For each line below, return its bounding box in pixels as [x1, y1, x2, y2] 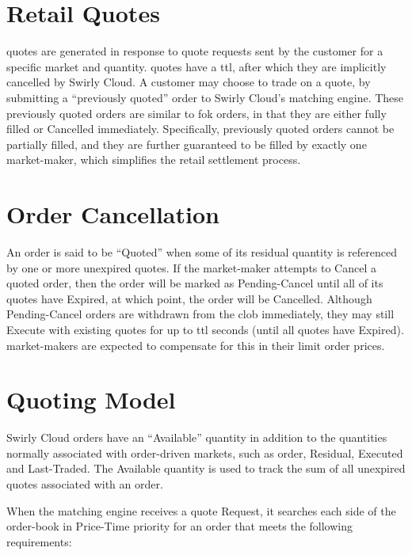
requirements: [6, 533, 72, 549]
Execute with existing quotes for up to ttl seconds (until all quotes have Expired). [6, 321, 404, 337]
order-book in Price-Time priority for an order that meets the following [6, 518, 353, 534]
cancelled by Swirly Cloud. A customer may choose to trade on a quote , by [6, 74, 371, 90]
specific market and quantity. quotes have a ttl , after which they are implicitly [6, 58, 387, 74]
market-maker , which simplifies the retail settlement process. [6, 151, 301, 168]
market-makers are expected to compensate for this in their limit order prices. [6, 336, 385, 353]
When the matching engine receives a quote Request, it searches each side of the [6, 502, 396, 519]
